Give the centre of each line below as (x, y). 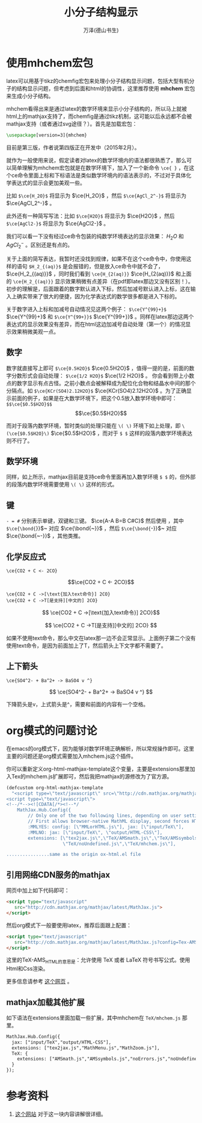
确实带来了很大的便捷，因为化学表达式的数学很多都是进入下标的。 (98, 296)
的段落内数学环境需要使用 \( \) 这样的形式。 (62, 484)
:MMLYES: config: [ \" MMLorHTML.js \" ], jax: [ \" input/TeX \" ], (106, 827)
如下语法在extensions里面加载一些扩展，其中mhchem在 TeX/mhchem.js (93, 1018)
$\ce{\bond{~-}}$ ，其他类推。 (45, 536)
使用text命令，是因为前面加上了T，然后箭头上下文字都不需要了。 (86, 646)
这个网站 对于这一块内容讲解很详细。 (60, 1114)
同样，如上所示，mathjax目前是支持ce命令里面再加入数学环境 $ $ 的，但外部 (101, 477)
